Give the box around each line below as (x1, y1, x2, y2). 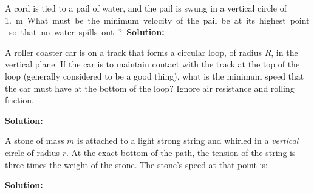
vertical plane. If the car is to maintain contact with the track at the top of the (5, 58, 300, 70)
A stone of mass (5, 134, 64, 147)
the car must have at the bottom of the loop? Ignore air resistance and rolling (5, 81, 295, 94)
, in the (271, 46, 298, 58)
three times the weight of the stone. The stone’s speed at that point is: (5, 158, 268, 171)
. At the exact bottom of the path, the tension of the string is (66, 146, 296, 158)
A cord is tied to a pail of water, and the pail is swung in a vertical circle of (5, 2, 287, 14)
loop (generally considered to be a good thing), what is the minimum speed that (5, 69, 304, 82)
